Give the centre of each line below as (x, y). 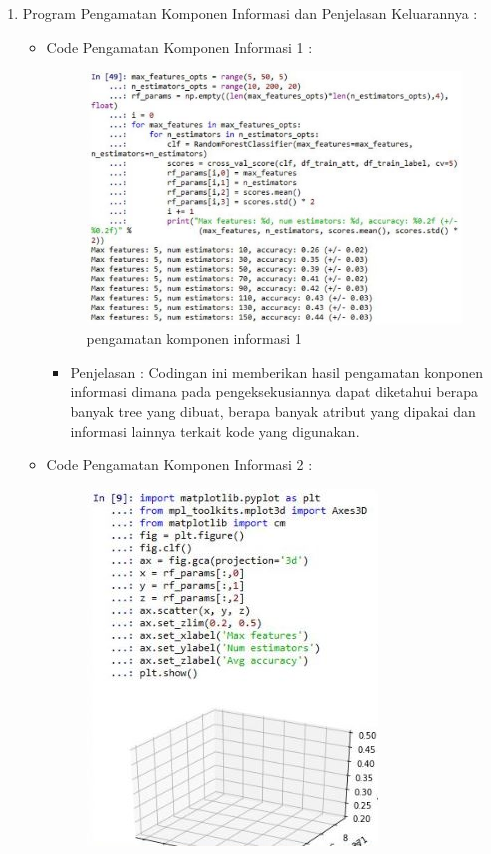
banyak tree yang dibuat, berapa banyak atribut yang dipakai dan (273, 411)
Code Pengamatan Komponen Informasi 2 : (179, 464)
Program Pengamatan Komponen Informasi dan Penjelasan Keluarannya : (250, 13)
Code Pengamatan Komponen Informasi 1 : (179, 46)
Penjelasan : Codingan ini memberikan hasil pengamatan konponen (277, 371)
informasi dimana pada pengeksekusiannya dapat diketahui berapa (274, 391)
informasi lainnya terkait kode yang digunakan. (215, 430)
